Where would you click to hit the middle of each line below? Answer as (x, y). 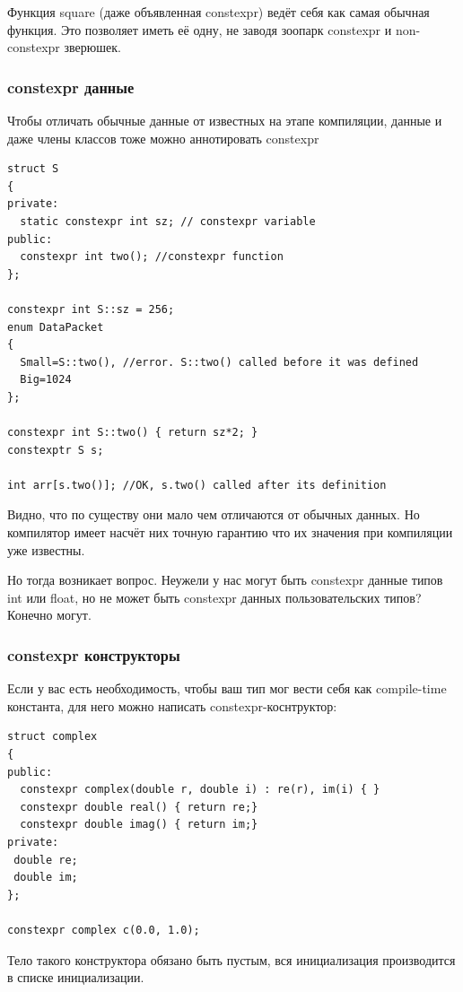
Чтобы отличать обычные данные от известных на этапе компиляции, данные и (225, 120)
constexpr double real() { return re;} (139, 807)
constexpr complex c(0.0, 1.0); (104, 930)
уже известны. (46, 549)
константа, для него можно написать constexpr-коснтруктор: (172, 705)
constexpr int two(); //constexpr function (152, 257)
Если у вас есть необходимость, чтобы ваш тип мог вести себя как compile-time (227, 688)
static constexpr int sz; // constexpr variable (168, 221)
